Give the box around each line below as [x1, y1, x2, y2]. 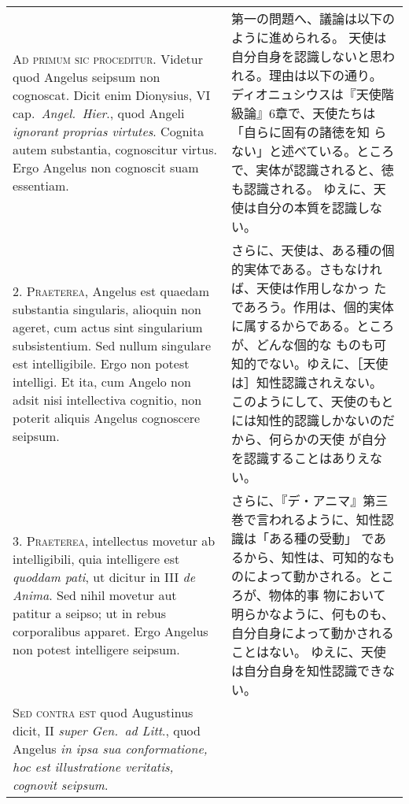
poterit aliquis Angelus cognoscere [13, 408, 201, 427]
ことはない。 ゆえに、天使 [230, 643, 386, 661]
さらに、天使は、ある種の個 [230, 241, 395, 259]
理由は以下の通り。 [268, 66, 382, 84]
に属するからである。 [230, 317, 357, 335]
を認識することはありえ [230, 449, 370, 467]
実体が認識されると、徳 [256, 161, 394, 179]
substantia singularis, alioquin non [13, 299, 202, 318]
